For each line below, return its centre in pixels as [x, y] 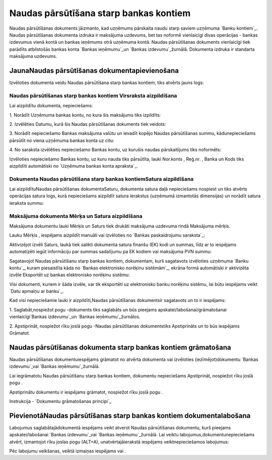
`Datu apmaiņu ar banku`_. [37, 291]
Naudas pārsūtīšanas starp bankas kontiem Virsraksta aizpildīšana [93, 96]
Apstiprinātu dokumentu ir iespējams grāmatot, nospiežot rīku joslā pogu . [86, 392]
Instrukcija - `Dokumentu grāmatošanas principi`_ [60, 401]
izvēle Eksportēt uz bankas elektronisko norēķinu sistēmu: [70, 275]
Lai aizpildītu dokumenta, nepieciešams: [51, 106]
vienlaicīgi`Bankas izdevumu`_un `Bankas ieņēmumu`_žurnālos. [75, 317]
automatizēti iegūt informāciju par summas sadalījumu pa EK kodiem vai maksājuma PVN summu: [110, 252]
